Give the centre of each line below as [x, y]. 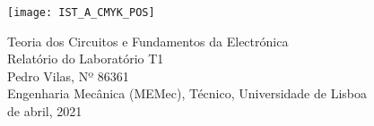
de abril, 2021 [45, 111]
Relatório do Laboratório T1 [86, 59]
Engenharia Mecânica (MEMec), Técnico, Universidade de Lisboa [187, 93]
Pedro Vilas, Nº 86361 [68, 76]
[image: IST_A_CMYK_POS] [81, 13]
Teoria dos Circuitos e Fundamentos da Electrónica [148, 41]
